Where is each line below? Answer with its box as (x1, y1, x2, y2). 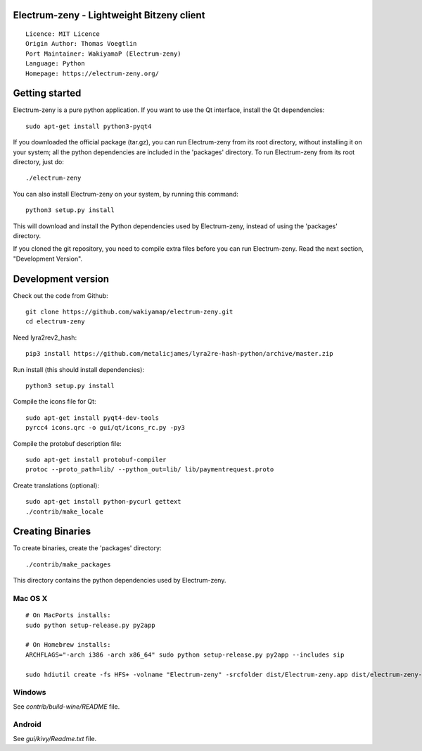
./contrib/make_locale (25, 507, 104, 516)
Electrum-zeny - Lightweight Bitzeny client (13, 9, 205, 21)
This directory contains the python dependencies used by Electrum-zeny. (13, 576, 226, 585)
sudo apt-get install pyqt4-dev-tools (25, 414, 160, 422)
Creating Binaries (13, 526, 91, 538)
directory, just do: (13, 158, 65, 166)
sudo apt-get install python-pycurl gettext (25, 497, 182, 506)
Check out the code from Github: (13, 291, 108, 299)
